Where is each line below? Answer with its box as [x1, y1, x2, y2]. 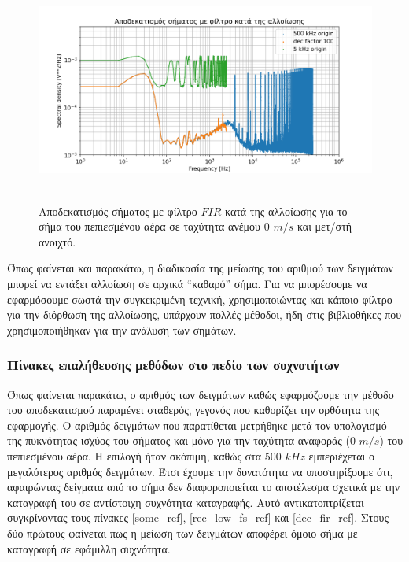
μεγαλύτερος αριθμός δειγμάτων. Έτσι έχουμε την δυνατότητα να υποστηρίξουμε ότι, [7, 463, 393, 479]
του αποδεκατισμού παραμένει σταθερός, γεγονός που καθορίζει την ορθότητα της [7, 401, 380, 418]
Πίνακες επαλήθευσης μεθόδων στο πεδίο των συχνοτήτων [7, 355, 340, 375]
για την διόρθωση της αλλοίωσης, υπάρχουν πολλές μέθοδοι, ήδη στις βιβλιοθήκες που [7, 306, 402, 323]
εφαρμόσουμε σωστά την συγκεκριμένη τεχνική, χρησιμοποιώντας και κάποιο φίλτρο [7, 290, 392, 307]
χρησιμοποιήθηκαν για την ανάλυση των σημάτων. [7, 321, 237, 338]
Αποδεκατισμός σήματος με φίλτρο [39, 202, 197, 219]
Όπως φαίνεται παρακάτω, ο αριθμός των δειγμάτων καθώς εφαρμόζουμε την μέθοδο [7, 386, 394, 402]
